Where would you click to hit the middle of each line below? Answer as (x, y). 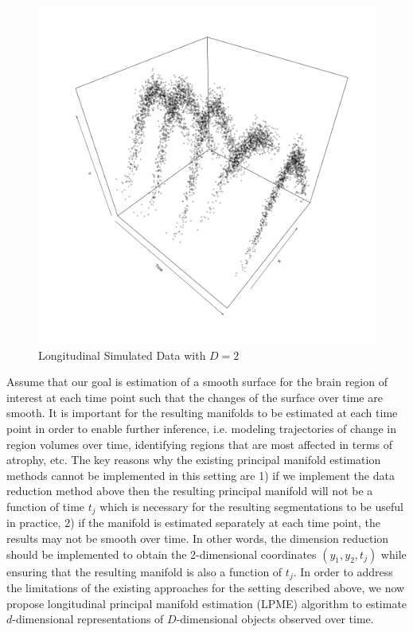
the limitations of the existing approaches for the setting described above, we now (206, 588)
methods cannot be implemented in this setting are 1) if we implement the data (201, 475)
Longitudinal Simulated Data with (122, 355)
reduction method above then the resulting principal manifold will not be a (190, 491)
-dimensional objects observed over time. (275, 619)
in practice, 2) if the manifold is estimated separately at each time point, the (194, 523)
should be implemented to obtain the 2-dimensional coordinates (162, 554)
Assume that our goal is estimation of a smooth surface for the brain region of (197, 382)
